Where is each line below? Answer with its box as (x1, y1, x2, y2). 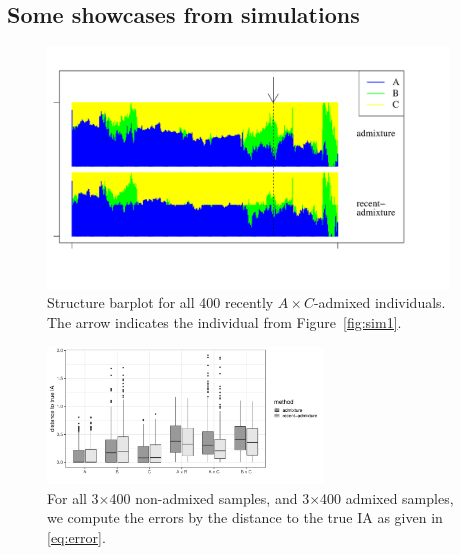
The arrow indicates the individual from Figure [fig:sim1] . (47, 311, 402, 332)
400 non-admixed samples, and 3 (109, 487, 310, 508)
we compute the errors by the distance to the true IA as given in (47, 507, 443, 528)
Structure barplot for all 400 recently (47, 292, 274, 313)
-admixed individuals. (313, 292, 446, 313)
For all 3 (47, 487, 99, 508)
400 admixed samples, (320, 487, 454, 508)
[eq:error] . (47, 527, 106, 548)
